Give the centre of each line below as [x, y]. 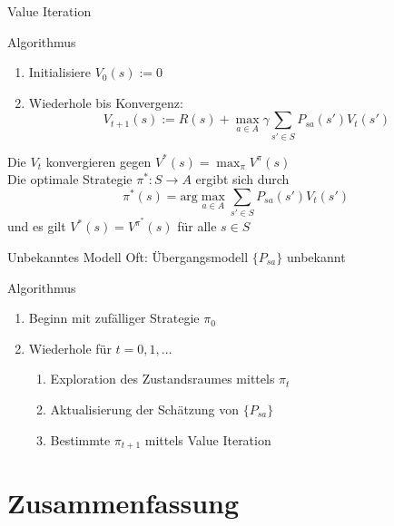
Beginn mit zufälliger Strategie [114, 318]
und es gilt [37, 226]
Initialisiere [59, 72]
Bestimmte [80, 439]
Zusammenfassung [123, 503]
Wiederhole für [70, 348]
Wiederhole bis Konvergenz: [106, 102]
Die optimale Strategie [70, 179]
